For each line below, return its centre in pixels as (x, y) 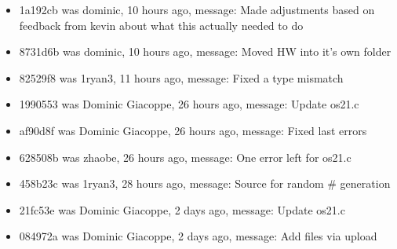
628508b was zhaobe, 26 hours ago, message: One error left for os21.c (185, 157)
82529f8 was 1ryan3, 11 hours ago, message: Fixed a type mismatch (181, 77)
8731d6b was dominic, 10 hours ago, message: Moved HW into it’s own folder (205, 51)
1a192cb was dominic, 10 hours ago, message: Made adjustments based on (197, 9)
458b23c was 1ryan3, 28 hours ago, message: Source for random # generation (205, 183)
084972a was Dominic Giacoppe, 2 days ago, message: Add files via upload (198, 236)
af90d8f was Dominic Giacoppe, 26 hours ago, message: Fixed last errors (193, 130)
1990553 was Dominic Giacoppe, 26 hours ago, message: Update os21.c (189, 104)
